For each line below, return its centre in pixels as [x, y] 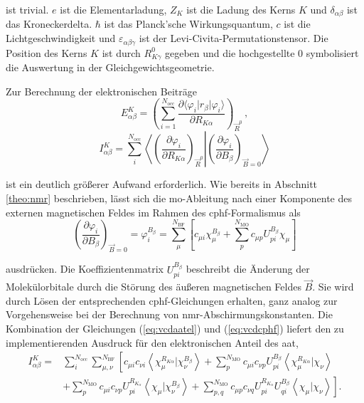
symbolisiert [332, 52]
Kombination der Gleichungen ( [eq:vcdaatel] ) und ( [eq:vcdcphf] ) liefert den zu [175, 329]
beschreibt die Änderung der [248, 269]
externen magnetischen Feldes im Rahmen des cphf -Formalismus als [153, 212]
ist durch [121, 52]
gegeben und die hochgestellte [230, 52]
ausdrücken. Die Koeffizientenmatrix [85, 269]
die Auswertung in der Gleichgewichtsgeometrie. [110, 67]
